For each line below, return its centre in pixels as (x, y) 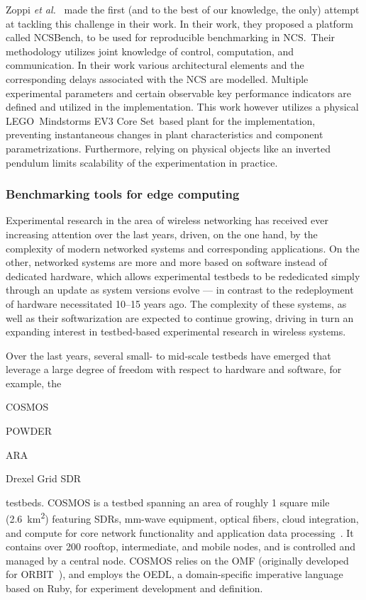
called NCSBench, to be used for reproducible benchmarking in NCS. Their (171, 37)
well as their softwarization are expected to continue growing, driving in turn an (180, 317)
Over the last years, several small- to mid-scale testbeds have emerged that (168, 355)
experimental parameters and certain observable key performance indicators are (179, 93)
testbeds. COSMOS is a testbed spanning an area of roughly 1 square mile (168, 502)
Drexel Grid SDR (44, 478)
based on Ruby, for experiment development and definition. (134, 588)
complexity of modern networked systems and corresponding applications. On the (183, 248)
